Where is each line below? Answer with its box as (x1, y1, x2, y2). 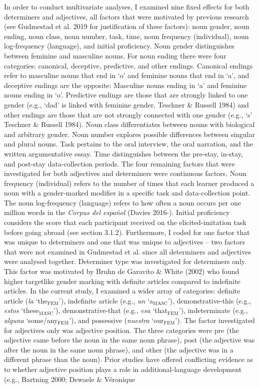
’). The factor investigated (175, 315, 255, 325)
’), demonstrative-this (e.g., (167, 295, 251, 305)
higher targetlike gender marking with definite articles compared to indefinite (4, 275, 240, 286)
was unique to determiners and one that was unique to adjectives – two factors (4, 236, 245, 247)
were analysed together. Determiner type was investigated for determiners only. (4, 256, 246, 266)
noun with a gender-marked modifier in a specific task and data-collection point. (4, 187, 250, 198)
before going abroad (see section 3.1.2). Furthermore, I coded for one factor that (4, 226, 250, 237)
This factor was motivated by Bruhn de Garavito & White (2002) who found (4, 266, 239, 276)
